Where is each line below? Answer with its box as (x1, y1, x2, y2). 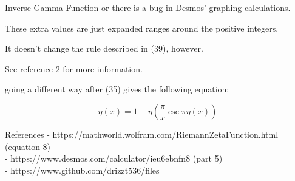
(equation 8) (5, 140, 51, 152)
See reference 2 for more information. (5, 62, 143, 75)
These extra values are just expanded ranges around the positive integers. (5, 21, 279, 34)
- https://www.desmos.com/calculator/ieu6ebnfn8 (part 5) (5, 152, 223, 165)
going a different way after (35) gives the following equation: (5, 83, 229, 95)
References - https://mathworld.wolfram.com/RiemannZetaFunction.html (5, 128, 279, 140)
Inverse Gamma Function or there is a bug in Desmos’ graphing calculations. (5, 1, 291, 13)
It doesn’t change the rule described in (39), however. (5, 42, 203, 55)
